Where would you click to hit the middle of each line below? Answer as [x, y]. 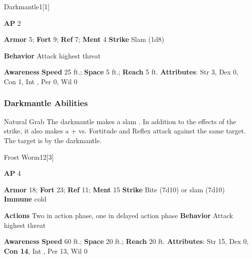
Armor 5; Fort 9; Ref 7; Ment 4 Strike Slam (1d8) [84, 39]
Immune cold [25, 199]
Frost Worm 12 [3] [29, 157]
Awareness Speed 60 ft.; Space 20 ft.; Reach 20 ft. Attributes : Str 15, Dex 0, [126, 241]
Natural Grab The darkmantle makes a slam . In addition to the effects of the [120, 121]
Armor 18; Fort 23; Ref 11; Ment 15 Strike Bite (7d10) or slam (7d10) [114, 189]
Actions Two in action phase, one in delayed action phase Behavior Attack [118, 215]
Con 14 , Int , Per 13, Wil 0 [46, 250]
